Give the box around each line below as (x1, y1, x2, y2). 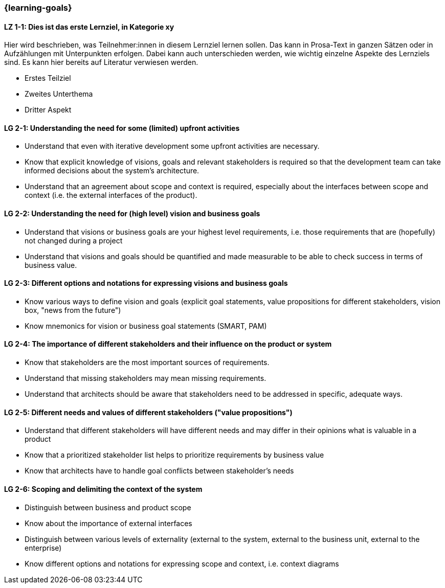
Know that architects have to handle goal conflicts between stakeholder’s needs (25, 466, 294, 476)
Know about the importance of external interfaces (25, 518, 192, 528)
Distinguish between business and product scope (25, 503, 191, 512)
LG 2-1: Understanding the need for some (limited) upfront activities (4, 123, 240, 132)
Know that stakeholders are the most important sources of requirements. (25, 358, 270, 367)
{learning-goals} (4, 3, 72, 13)
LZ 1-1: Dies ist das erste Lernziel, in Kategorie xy (4, 22, 174, 31)
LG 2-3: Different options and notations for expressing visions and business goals (4, 279, 288, 288)
